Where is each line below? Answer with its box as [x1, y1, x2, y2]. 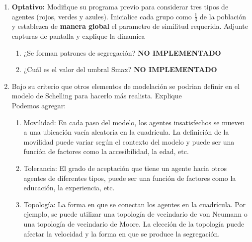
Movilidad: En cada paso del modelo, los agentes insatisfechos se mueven [23, 117, 245, 127]
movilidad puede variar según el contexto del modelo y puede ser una [23, 136, 235, 147]
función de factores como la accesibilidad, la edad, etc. [23, 146, 189, 157]
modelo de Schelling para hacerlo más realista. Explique [11, 90, 182, 101]
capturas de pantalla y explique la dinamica [11, 31, 145, 41]
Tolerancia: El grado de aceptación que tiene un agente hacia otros [23, 162, 227, 173]
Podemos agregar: [11, 100, 66, 110]
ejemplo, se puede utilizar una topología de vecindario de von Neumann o [23, 209, 248, 219]
